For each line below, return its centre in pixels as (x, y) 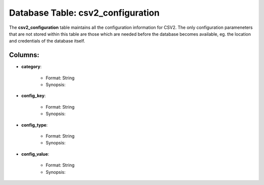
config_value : (35, 154)
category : (31, 67)
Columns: (24, 55)
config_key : (33, 96)
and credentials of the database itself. (47, 41)
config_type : (34, 125)
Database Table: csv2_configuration (84, 13)
